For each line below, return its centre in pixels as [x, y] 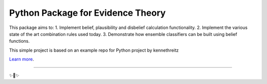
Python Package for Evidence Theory [87, 13]
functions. [19, 41]
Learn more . [22, 59]
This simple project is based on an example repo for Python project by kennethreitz [94, 50]
